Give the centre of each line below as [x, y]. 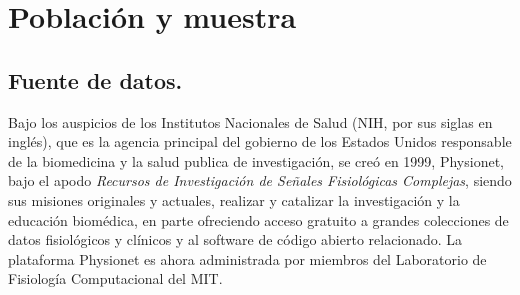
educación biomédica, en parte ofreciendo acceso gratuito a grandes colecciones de [258, 219]
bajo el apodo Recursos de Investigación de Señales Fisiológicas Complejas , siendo [260, 180]
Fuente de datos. [95, 79]
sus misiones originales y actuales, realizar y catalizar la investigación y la [234, 199]
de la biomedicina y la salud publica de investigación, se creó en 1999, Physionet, [256, 160]
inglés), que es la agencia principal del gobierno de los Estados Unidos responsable [260, 141]
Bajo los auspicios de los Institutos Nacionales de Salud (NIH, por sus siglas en [250, 121]
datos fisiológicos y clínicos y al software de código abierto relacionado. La [235, 239]
